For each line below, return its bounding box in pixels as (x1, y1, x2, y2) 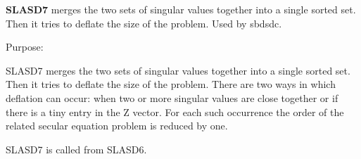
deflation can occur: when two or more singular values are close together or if (6, 90, 338, 105)
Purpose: (6, 39, 44, 54)
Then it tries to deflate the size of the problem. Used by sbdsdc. (6, 15, 282, 30)
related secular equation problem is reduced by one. (6, 118, 228, 133)
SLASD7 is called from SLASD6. (6, 141, 147, 156)
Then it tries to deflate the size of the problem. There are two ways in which (6, 77, 336, 91)
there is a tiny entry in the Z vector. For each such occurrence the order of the (6, 104, 344, 119)
